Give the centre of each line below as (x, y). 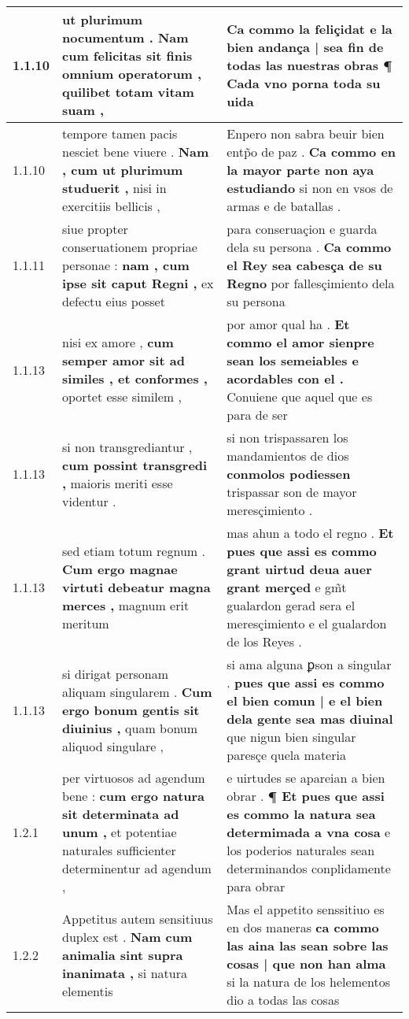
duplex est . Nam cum (127, 936)
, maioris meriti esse (118, 483)
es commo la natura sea (301, 814)
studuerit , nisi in (114, 188)
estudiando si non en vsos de (310, 188)
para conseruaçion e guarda (302, 229)
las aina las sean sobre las (308, 945)
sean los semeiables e (293, 360)
